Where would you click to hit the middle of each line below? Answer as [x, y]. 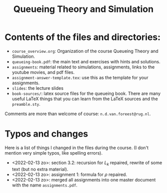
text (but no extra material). [40, 169]
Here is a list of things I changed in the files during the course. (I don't [76, 148]
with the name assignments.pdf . [45, 185]
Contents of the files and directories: [83, 37]
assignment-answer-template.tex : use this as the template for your [80, 77]
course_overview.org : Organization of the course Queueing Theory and [85, 51]
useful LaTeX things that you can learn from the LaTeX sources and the [85, 99]
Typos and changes [46, 134]
